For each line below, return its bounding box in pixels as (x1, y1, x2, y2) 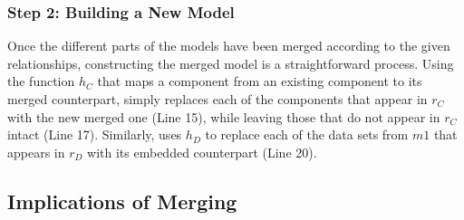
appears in (7, 142, 65, 161)
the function (7, 72, 75, 91)
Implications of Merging (7, 187, 237, 215)
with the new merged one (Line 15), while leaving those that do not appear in (7, 107, 440, 126)
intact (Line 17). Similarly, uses (7, 125, 182, 144)
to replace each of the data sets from (205, 125, 409, 144)
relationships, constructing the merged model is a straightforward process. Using (7, 53, 454, 72)
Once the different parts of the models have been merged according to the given (7, 36, 450, 55)
